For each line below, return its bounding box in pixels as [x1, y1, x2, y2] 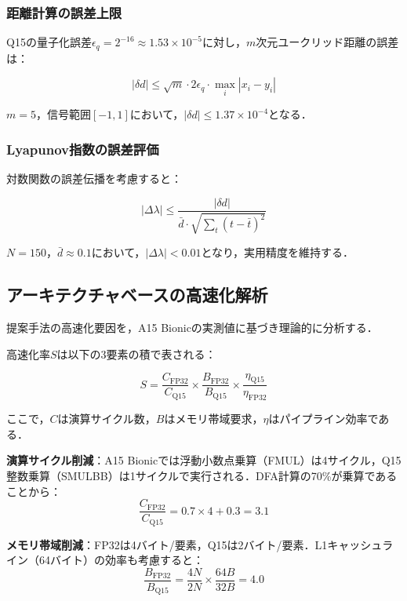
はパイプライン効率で [268, 410, 379, 427]
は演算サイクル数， [57, 410, 156, 427]
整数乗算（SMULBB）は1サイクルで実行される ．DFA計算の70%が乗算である [6, 467, 398, 483]
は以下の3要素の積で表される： [56, 345, 216, 362]
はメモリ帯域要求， [164, 410, 263, 427]
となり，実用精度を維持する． [201, 244, 354, 260]
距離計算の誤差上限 [6, 2, 122, 22]
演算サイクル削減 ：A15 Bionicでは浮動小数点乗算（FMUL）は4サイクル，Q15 [6, 452, 402, 468]
